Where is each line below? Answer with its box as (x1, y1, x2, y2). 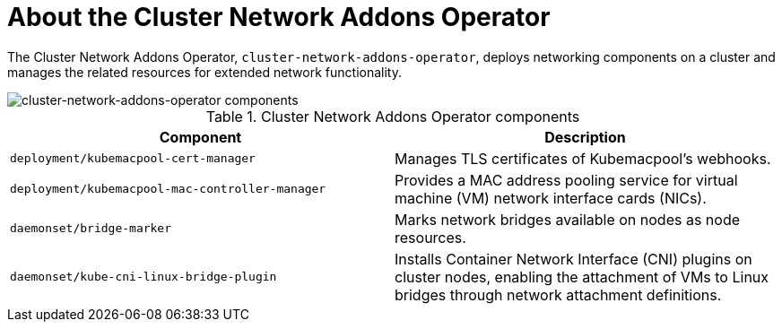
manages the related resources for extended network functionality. (7, 64, 402, 80)
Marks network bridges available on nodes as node (395, 210, 741, 229)
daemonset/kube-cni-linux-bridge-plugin (10, 270, 277, 284)
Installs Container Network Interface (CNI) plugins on (395, 249, 752, 268)
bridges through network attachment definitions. (395, 285, 722, 304)
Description (544, 127, 626, 146)
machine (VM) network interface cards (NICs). (395, 188, 707, 207)
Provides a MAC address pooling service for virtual (395, 170, 738, 189)
